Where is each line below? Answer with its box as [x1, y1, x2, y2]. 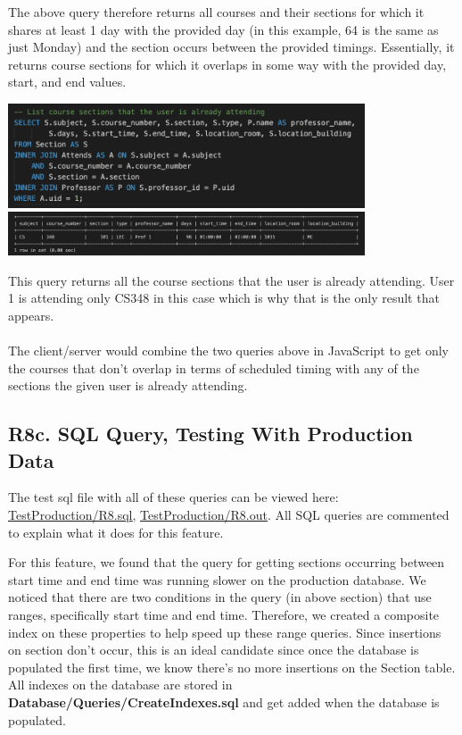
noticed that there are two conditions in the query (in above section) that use [8, 588, 432, 606]
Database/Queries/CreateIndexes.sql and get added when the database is [8, 692, 440, 711]
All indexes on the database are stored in [8, 675, 233, 694]
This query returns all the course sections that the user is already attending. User [8, 271, 455, 289]
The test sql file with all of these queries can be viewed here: [8, 488, 339, 506]
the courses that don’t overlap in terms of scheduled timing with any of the [8, 358, 419, 377]
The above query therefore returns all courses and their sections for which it [8, 3, 425, 21]
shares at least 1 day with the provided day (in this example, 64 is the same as [8, 20, 439, 38]
